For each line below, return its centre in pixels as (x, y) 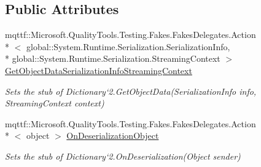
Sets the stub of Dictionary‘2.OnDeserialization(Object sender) (123, 156)
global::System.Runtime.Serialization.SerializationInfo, (128, 46)
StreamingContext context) (55, 103)
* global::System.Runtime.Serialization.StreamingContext (113, 58)
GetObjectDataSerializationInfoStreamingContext (99, 70)
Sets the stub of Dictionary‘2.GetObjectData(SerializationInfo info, (131, 91)
